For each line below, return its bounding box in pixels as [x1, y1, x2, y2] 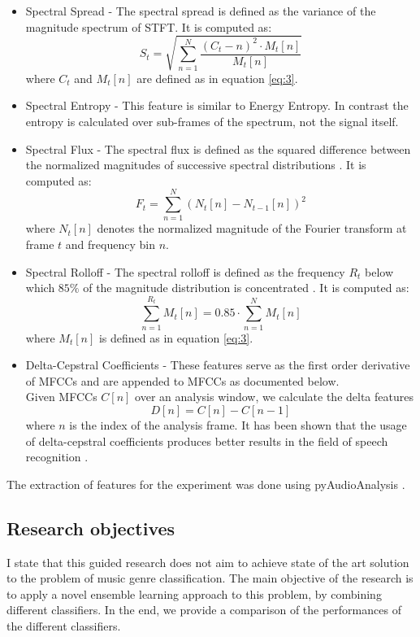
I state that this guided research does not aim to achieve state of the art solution [6, 553, 409, 570]
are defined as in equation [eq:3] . [136, 69, 298, 86]
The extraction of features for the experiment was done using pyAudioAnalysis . [6, 475, 405, 492]
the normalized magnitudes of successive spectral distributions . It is [25, 156, 366, 173]
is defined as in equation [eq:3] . [98, 329, 253, 346]
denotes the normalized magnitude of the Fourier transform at [97, 220, 407, 237]
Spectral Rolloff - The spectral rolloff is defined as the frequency [25, 263, 345, 280]
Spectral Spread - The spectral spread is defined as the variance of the [25, 2, 376, 19]
